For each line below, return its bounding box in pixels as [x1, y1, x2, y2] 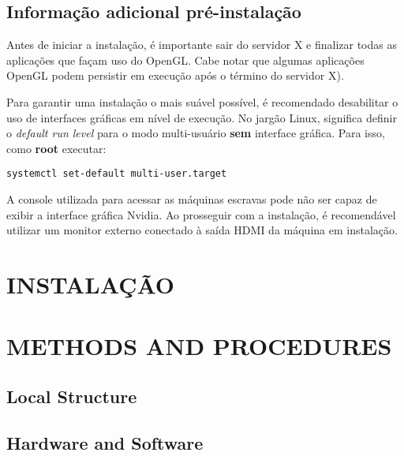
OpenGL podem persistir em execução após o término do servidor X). [6, 67, 344, 84]
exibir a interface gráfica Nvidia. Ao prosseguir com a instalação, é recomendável [6, 206, 396, 222]
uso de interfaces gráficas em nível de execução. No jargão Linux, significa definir [6, 109, 397, 125]
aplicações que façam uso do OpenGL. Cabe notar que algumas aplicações [6, 51, 365, 68]
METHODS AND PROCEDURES [6, 330, 392, 362]
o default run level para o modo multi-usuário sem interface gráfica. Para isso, [6, 125, 385, 141]
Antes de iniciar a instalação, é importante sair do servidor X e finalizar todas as [6, 36, 397, 53]
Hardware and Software [6, 430, 204, 454]
